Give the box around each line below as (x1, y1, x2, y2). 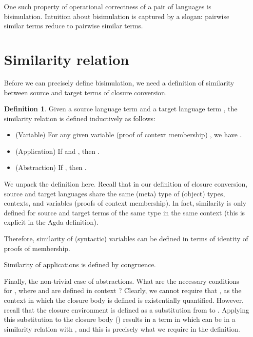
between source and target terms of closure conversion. (4, 87, 167, 97)
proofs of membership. (4, 243, 70, 253)
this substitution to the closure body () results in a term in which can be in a (4, 314, 235, 324)
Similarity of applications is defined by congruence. (4, 259, 156, 270)
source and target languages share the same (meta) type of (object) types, (4, 188, 225, 198)
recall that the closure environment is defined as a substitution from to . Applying (4, 304, 250, 315)
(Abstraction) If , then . (15, 162, 87, 172)
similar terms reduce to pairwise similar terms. (4, 21, 143, 31)
